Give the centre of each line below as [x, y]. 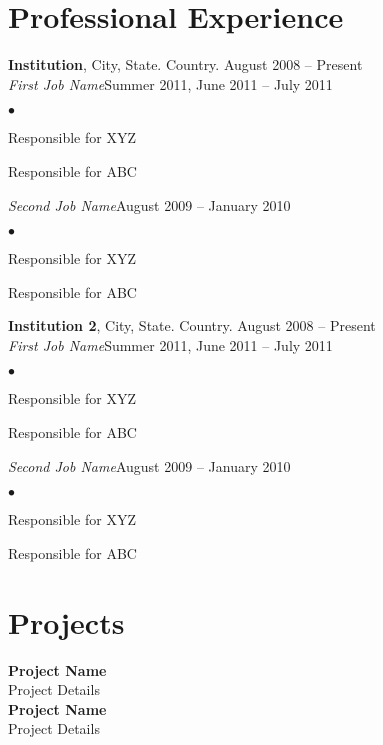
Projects [66, 621]
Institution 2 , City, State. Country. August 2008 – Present [192, 325]
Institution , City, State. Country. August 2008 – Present [185, 64]
